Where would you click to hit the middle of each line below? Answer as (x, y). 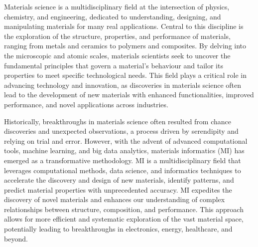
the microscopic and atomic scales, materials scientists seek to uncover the (117, 55)
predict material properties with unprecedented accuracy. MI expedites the (118, 189)
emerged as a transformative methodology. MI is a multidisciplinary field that (123, 160)
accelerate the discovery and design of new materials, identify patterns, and (119, 180)
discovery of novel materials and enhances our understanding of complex (115, 199)
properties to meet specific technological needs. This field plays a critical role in (126, 75)
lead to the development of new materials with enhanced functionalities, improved (129, 95)
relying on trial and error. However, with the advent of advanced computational (126, 140)
